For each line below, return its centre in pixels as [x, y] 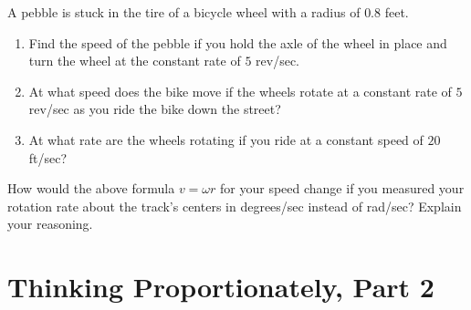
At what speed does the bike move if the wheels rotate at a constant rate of [240, 91]
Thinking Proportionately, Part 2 [221, 287]
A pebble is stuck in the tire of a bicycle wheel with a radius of [184, 12]
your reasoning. [50, 224]
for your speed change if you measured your [342, 188]
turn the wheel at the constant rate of [135, 61]
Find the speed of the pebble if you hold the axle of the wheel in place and [238, 42]
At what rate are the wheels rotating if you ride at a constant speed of [226, 139]
